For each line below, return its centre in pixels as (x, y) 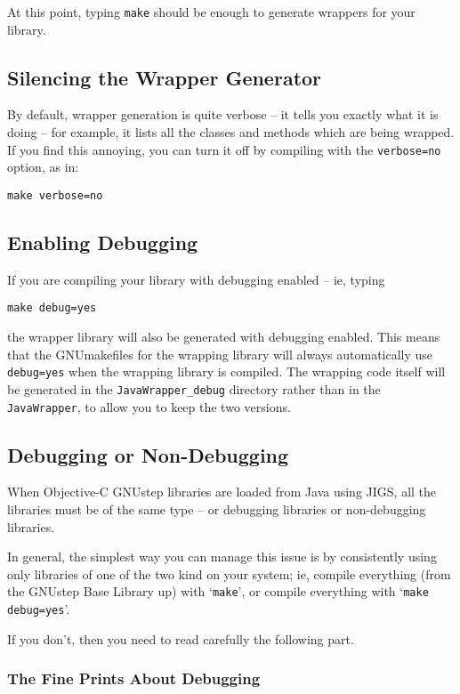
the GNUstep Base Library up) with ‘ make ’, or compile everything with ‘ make (218, 591)
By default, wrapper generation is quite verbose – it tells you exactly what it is (223, 114)
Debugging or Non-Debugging (148, 454)
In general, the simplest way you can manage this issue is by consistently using (222, 557)
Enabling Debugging (103, 242)
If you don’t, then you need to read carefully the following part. (181, 638)
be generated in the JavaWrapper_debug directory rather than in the (194, 388)
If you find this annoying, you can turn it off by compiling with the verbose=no (224, 149)
